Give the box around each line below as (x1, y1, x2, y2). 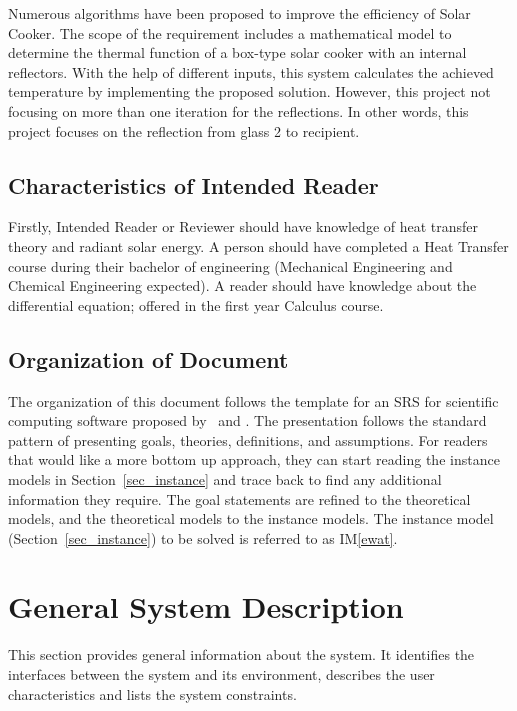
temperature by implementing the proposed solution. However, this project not (8, 81, 491, 102)
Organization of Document (8, 343, 289, 374)
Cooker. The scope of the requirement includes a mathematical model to (8, 22, 452, 43)
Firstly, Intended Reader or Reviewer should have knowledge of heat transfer (8, 216, 479, 237)
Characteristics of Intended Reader (8, 169, 379, 200)
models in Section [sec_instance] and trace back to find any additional (8, 468, 442, 489)
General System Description (8, 586, 404, 627)
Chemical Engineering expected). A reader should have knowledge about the (8, 275, 477, 296)
